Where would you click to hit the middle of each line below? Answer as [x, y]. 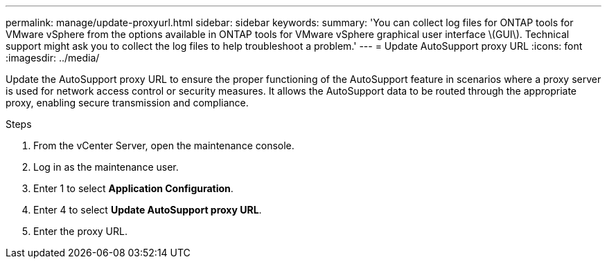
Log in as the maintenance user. [106, 167]
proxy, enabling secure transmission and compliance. [127, 103]
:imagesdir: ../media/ [53, 58]
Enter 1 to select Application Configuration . [133, 188]
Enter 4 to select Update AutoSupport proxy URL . [148, 210]
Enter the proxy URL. [80, 231]
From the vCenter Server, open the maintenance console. [164, 145]
